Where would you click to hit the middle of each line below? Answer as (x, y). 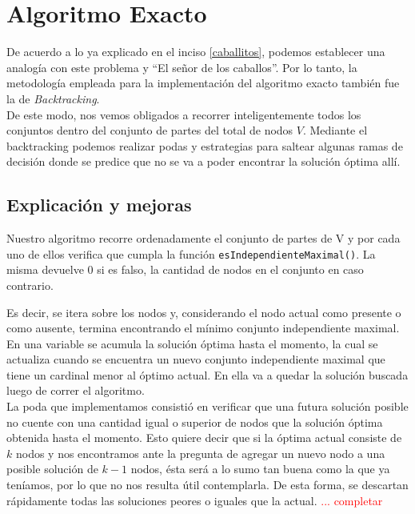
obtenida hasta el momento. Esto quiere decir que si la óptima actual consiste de (204, 438)
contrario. (30, 285)
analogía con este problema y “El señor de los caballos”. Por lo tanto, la (182, 67)
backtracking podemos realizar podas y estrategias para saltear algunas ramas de (205, 145)
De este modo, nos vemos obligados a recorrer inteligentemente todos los (184, 114)
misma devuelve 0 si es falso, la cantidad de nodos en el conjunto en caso (185, 269)
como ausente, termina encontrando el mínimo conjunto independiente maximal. (203, 328)
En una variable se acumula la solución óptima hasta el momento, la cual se (192, 343)
